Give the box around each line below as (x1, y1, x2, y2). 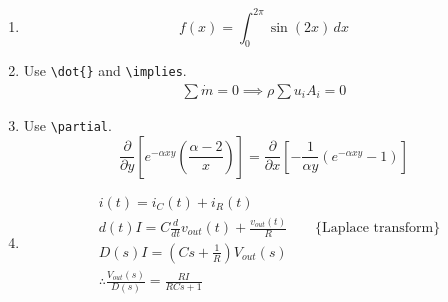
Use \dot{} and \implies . (23, 60, 187, 81)
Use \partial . (23, 114, 112, 135)
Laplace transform (322, 221, 434, 235)
